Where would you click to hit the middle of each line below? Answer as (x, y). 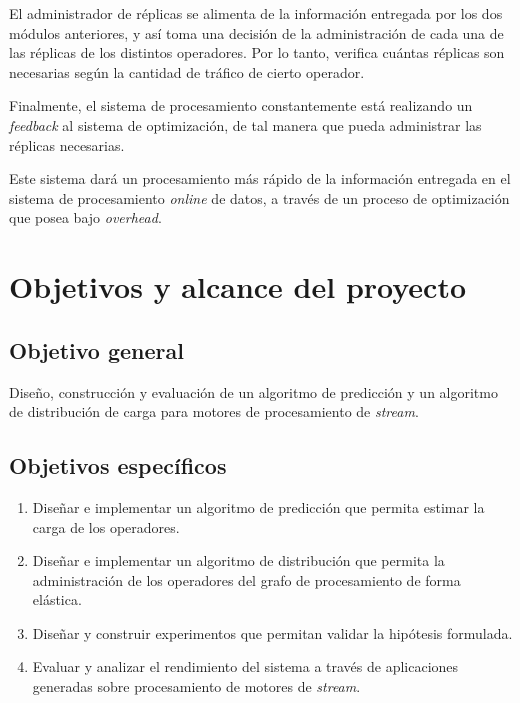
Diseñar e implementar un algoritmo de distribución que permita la (238, 560)
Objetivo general (96, 349)
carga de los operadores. (106, 526)
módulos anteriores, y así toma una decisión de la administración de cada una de (256, 32)
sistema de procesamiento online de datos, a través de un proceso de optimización (259, 197)
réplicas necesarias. (67, 144)
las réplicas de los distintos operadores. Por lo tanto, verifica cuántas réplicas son (257, 52)
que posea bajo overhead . (85, 217)
